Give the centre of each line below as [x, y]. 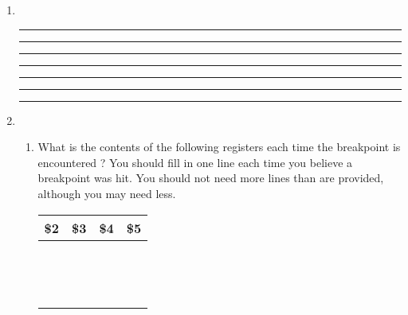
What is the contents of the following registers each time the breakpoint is [219, 147]
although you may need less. [107, 193]
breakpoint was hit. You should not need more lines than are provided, [211, 178]
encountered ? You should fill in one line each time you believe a [195, 162]
